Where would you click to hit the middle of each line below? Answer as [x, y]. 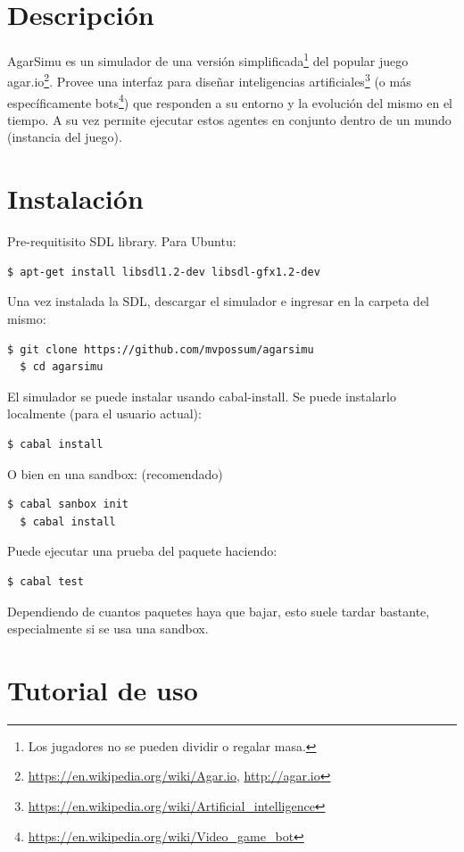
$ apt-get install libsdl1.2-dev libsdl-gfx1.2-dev [164, 272]
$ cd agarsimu [62, 367]
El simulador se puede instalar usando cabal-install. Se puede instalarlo [202, 396]
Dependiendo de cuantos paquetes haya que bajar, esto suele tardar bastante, [219, 611]
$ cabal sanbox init [68, 505]
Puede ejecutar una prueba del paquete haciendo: [142, 551]
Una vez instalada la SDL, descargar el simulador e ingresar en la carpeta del [219, 301]
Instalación [75, 199]
